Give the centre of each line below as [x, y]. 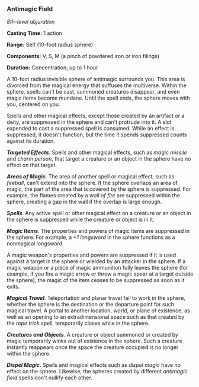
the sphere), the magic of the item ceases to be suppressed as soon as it [96, 280]
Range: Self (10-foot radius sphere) [50, 45]
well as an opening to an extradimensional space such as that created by [96, 317]
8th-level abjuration [31, 22]
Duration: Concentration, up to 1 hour [52, 68]
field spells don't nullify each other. [49, 378]
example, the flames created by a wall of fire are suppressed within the [93, 196]
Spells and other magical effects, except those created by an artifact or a [96, 116]
